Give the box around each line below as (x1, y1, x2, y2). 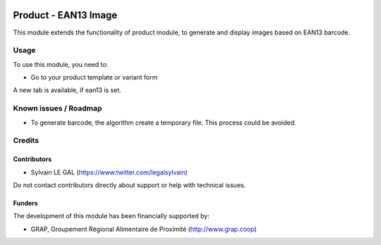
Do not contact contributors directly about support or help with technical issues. (13, 180, 246, 189)
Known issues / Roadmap (13, 103, 102, 113)
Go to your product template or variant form (30, 73, 158, 82)
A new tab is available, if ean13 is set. (13, 86, 121, 94)
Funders (13, 199, 38, 207)
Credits (13, 136, 39, 146)
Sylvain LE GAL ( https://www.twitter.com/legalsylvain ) (30, 168, 188, 176)
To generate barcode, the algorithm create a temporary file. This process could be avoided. (30, 118, 296, 127)
